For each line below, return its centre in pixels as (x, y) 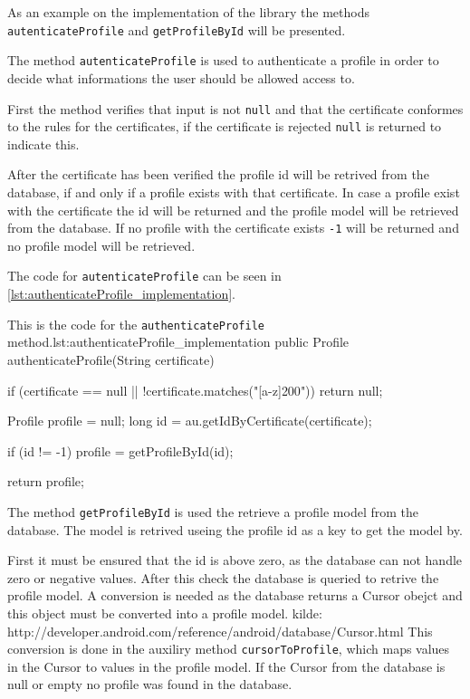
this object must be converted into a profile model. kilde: (165, 613)
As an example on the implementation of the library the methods (189, 12)
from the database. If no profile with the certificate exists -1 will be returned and (233, 228)
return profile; (46, 481)
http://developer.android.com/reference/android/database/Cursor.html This (220, 631)
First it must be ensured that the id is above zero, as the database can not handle (235, 560)
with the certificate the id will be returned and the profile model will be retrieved (233, 210)
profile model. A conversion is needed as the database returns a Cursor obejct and (235, 595)
